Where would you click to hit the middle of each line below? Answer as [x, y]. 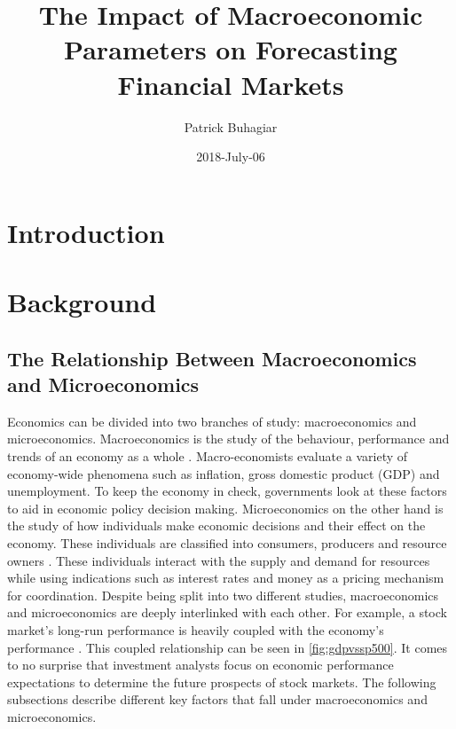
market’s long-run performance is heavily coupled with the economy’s [196, 629]
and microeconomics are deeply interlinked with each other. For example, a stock [227, 612]
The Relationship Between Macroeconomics [212, 358]
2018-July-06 [231, 157]
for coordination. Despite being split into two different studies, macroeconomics [223, 595]
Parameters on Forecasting [231, 49]
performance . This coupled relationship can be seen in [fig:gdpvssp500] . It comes [228, 647]
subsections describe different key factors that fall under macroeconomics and [217, 699]
